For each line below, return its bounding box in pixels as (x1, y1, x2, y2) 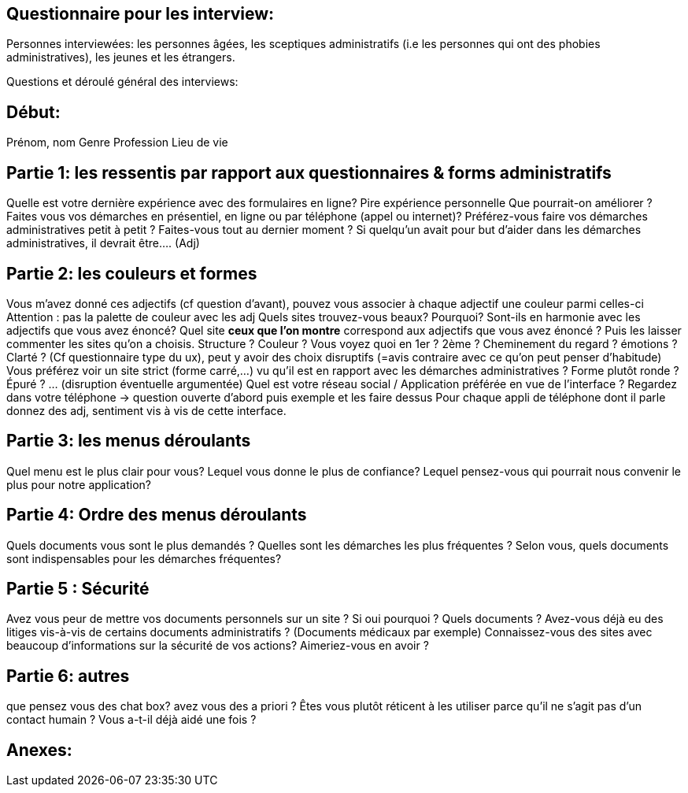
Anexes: (6, 739, 72, 760)
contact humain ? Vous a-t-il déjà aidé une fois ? (6, 713, 257, 727)
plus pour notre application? (6, 477, 151, 491)
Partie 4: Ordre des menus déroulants (6, 505, 307, 525)
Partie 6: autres (6, 665, 130, 686)
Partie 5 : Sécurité (6, 579, 150, 599)
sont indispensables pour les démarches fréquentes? (6, 551, 282, 565)
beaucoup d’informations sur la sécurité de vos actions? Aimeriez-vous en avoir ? (6, 639, 429, 653)
